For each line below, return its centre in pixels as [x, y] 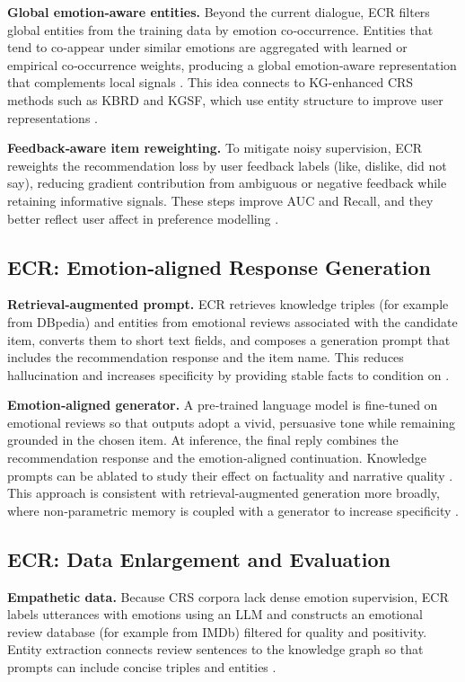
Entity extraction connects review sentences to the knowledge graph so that [215, 649]
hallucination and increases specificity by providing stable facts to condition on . [228, 374]
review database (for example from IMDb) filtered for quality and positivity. [217, 631]
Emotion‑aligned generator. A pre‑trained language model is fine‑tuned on [223, 405]
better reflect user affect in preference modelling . [143, 218]
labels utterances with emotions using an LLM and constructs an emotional [215, 614]
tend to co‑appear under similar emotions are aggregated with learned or [207, 47]
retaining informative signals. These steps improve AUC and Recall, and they [220, 200]
